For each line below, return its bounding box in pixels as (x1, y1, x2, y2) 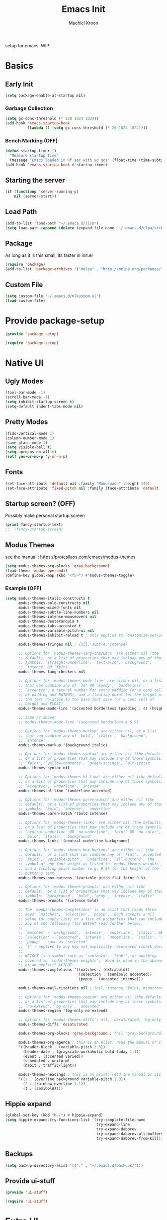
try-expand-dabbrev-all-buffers (96, 1131, 164, 1136)
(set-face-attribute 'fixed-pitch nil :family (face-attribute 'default (5, 486, 159, 491)
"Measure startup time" (9, 153, 59, 158)
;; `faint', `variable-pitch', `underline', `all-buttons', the (18, 857, 155, 862)
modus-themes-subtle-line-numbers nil (18, 610, 99, 615)
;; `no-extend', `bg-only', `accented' (18, 1004, 101, 1009)
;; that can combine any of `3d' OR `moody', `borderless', (18, 683, 146, 688)
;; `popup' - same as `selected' (18, 939, 88, 945)
